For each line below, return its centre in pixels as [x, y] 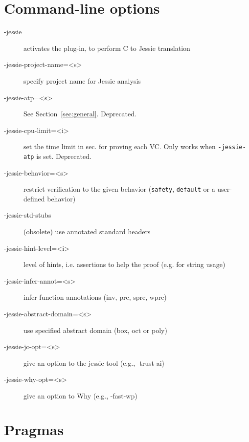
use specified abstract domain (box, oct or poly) [95, 330]
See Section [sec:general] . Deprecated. [80, 114]
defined [34, 198]
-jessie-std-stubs [28, 215]
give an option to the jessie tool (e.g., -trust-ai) [94, 363]
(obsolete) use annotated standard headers [87, 232]
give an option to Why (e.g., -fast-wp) [80, 395]
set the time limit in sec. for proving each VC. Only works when [120, 146]
